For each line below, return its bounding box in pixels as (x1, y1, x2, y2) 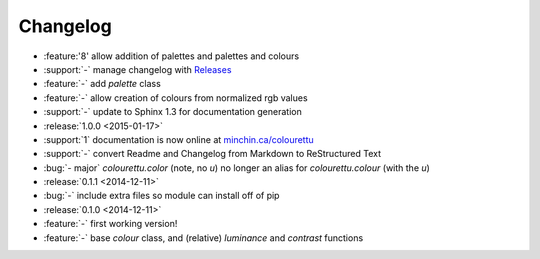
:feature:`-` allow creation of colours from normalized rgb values (43, 91, 309, 104)
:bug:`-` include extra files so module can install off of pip (43, 190, 280, 202)
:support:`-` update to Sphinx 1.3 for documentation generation (43, 106, 302, 118)
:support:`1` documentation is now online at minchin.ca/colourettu (43, 133, 314, 145)
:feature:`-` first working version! (43, 218, 178, 230)
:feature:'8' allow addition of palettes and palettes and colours (43, 50, 300, 62)
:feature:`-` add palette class (43, 78, 162, 90)
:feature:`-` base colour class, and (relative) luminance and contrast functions (43, 231, 364, 244)
